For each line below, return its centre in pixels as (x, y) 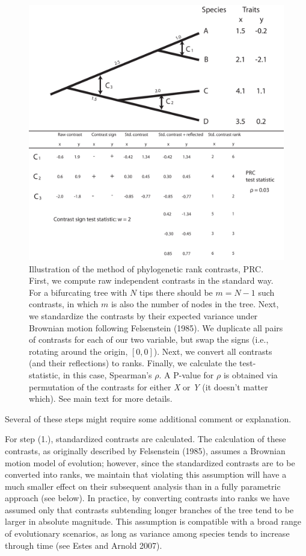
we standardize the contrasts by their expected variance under (143, 315)
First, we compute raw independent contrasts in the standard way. (151, 280)
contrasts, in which (64, 304)
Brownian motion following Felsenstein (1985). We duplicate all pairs (156, 327)
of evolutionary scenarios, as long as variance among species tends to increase (147, 533)
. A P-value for (186, 374)
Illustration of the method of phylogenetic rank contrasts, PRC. (146, 268)
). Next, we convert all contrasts (213, 351)
